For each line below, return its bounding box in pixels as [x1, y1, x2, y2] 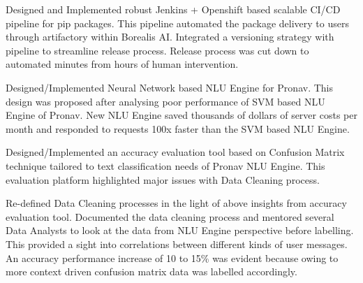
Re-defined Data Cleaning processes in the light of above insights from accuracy [6, 196, 347, 210]
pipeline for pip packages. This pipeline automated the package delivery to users [6, 15, 349, 30]
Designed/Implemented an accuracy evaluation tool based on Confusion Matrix [6, 145, 345, 159]
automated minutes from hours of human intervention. [6, 57, 239, 71]
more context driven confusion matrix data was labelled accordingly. [6, 264, 297, 279]
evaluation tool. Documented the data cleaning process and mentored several [6, 209, 334, 224]
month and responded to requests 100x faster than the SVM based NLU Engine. [6, 121, 350, 136]
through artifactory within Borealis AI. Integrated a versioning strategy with [6, 29, 334, 44]
